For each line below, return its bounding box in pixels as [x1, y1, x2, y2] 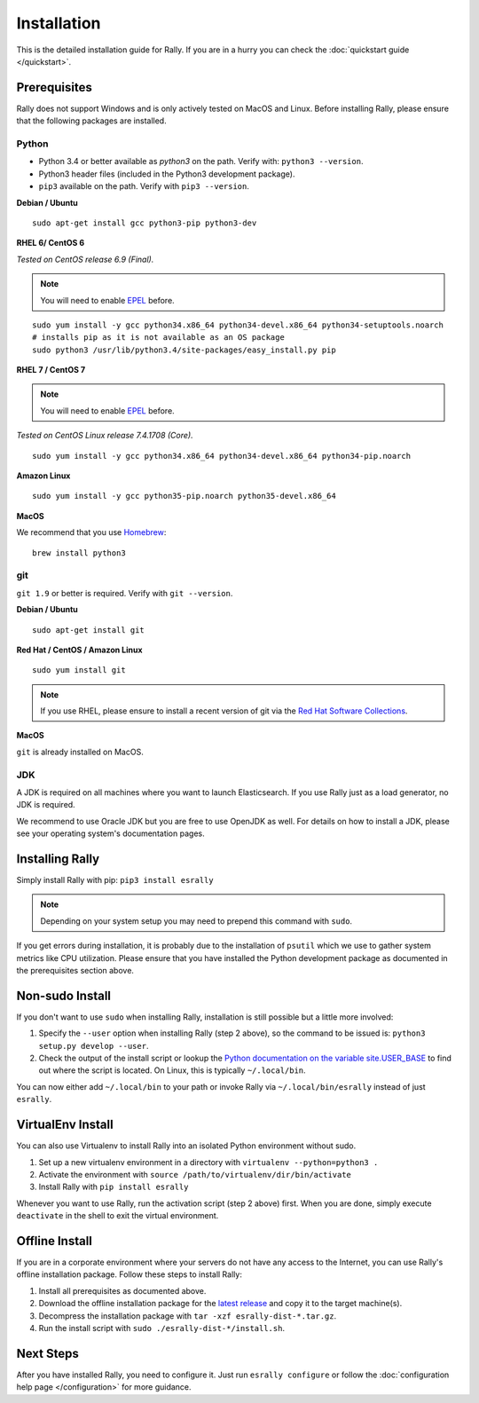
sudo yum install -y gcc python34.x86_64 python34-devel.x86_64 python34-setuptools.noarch [32, 319, 444, 330]
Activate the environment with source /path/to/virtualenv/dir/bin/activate [38, 1169, 352, 1179]
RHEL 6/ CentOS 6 [16, 238, 85, 248]
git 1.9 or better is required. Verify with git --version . [16, 587, 233, 598]
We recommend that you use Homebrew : [16, 527, 167, 538]
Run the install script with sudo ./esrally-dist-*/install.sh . [38, 1322, 286, 1333]
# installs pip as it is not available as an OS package [32, 333, 286, 343]
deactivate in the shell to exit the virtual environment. [16, 1210, 219, 1221]
